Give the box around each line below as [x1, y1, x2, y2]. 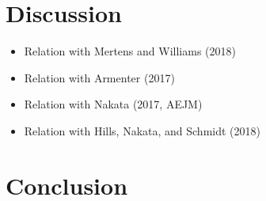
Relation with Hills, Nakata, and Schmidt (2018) [24, 122, 260, 138]
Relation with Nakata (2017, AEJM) [24, 96, 203, 112]
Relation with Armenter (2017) [24, 69, 175, 85]
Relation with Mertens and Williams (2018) [24, 43, 236, 59]
